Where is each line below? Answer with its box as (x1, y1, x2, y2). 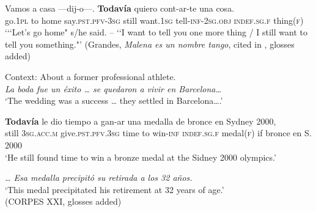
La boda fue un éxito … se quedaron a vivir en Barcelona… (5, 82, 222, 95)
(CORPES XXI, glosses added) (5, 195, 122, 208)
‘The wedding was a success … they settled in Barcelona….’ (5, 94, 223, 107)
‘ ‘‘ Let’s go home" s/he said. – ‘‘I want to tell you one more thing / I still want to (5, 26, 307, 38)
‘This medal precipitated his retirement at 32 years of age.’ (5, 183, 224, 196)
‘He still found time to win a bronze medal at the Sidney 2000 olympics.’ (5, 150, 276, 163)
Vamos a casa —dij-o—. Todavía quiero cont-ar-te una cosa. (5, 2, 235, 14)
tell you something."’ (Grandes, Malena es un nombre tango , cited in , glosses (5, 37, 295, 50)
